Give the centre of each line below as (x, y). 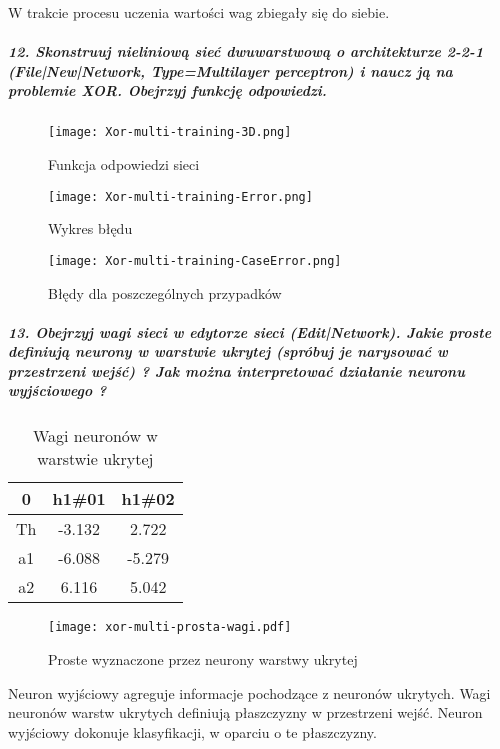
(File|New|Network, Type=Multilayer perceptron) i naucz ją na (230, 70)
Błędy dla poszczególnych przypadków (165, 292)
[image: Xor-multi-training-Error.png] (180, 196)
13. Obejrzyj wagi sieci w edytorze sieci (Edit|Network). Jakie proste (250, 331)
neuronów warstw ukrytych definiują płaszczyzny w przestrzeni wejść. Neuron (245, 712)
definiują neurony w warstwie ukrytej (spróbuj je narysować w (228, 351)
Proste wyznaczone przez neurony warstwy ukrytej (203, 659)
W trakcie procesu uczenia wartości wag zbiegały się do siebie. (199, 12)
